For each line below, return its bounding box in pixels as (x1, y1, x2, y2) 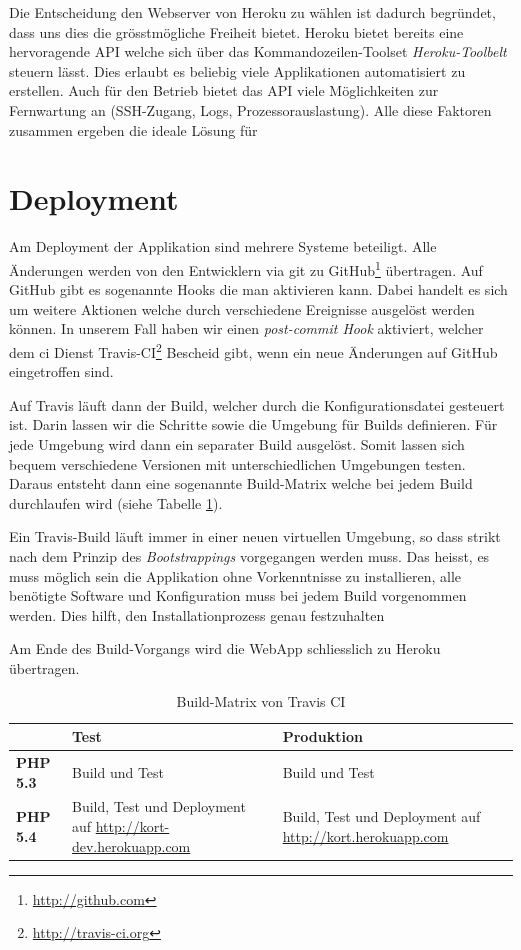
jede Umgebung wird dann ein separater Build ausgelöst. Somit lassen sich (9, 433, 465, 454)
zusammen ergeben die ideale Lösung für (9, 119, 258, 140)
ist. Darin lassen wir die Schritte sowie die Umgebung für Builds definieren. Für (9, 414, 498, 435)
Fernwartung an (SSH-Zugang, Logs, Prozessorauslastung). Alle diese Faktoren (9, 99, 492, 120)
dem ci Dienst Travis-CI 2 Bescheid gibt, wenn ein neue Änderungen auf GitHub (9, 338, 498, 362)
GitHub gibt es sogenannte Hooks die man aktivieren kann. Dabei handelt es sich (9, 279, 508, 300)
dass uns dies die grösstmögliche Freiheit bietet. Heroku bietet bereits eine (9, 21, 464, 42)
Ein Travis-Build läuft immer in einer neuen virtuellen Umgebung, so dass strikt (9, 526, 501, 547)
